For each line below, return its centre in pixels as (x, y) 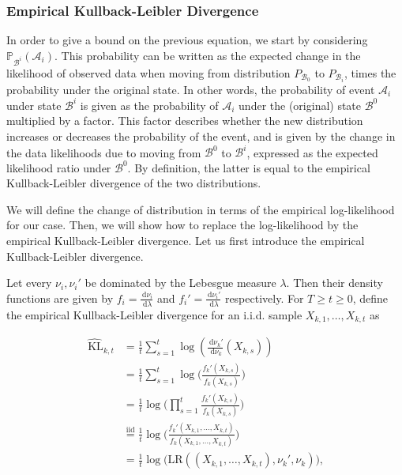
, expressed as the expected (312, 152)
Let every (29, 283)
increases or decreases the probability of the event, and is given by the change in (201, 136)
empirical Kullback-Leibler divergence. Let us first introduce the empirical (186, 240)
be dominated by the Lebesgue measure (180, 283)
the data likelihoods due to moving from (104, 152)
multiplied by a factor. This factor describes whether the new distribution (185, 121)
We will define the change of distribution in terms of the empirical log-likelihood (201, 209)
